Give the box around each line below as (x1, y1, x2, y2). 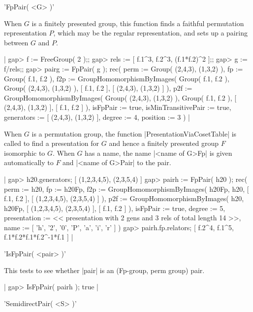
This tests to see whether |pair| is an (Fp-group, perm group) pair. (4, 265, 205, 275)
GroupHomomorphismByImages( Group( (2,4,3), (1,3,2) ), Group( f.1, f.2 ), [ (4, 92, 237, 103)
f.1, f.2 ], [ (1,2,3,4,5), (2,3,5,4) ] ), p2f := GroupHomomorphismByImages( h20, (4, 193, 244, 204)
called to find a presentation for (4, 138, 99, 148)
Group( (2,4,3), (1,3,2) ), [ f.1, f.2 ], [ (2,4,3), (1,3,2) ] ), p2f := (4, 83, 192, 93)
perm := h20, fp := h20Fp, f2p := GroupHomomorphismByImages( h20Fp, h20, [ (4, 183, 249, 194)
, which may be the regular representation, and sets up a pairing (53, 28, 248, 38)
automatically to (4, 157, 54, 168)
